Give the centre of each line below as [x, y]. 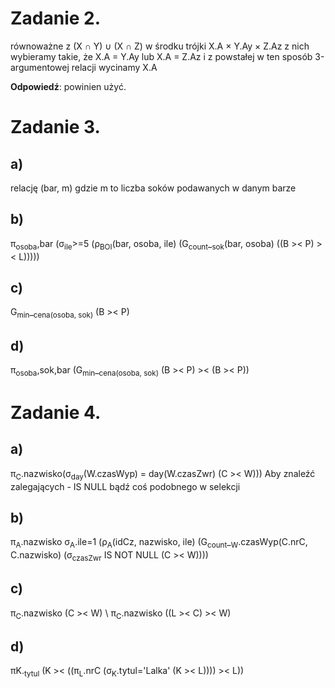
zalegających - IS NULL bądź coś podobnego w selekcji [125, 486]
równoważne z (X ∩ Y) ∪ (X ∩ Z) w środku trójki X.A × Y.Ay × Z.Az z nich [160, 46]
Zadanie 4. [56, 412]
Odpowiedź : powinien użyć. [68, 86]
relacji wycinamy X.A [114, 67]
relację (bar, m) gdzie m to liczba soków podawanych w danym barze [153, 188]
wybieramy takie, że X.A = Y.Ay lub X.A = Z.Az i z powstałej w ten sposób [161, 56]
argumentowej [40, 67]
